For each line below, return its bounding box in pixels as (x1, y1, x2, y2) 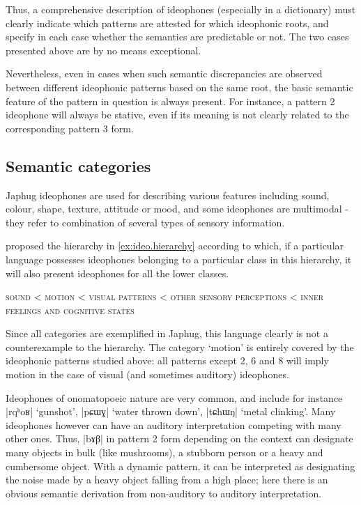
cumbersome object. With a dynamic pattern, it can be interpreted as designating (6, 458, 355, 473)
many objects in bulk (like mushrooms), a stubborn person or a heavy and (6, 445, 323, 460)
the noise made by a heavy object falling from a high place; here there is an (6, 472, 328, 487)
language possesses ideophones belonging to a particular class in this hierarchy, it (6, 251, 352, 266)
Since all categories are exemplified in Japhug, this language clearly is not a (6, 326, 328, 341)
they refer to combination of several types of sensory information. (6, 215, 285, 229)
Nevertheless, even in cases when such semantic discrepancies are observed (6, 66, 323, 81)
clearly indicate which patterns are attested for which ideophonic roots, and (6, 15, 329, 30)
